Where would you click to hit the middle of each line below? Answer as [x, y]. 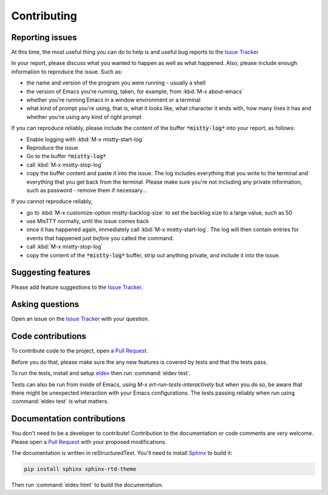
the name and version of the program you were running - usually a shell [116, 83]
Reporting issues [44, 37]
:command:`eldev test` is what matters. [60, 401]
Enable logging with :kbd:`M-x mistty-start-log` [85, 139]
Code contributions [49, 337]
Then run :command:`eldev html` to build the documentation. [87, 485]
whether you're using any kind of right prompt [84, 117]
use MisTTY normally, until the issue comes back [88, 221]
